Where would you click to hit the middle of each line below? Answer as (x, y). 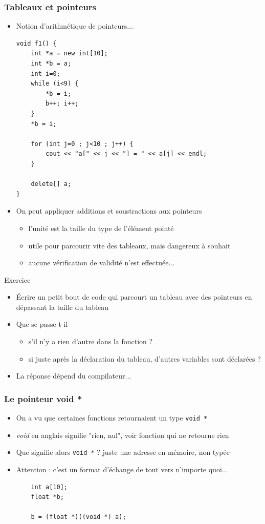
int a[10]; (49, 487)
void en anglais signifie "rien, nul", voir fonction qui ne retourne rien (123, 435)
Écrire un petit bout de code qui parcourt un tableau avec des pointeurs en (134, 297)
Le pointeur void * (43, 398)
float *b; (47, 497)
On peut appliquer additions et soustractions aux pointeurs (109, 211)
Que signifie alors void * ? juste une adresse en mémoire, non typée (123, 452)
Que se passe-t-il (42, 324)
